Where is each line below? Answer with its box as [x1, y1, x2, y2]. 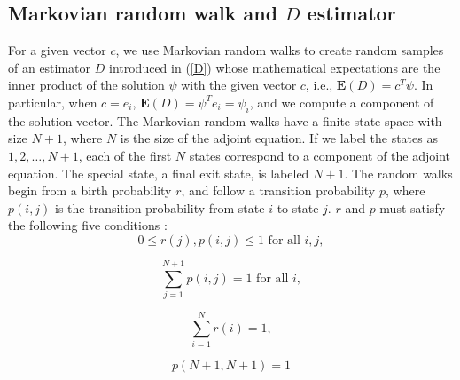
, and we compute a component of [249, 92, 434, 111]
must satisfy [379, 198, 446, 217]
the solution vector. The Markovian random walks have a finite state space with [8, 111, 442, 130]
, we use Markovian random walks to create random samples [115, 41, 444, 59]
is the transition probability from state [55, 198, 265, 217]
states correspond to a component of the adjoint [189, 146, 451, 164]
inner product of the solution [8, 75, 165, 94]
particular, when [8, 92, 97, 111]
